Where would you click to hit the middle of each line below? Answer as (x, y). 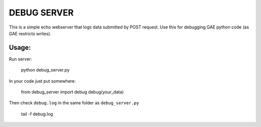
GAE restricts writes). (30, 33)
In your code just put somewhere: (42, 81)
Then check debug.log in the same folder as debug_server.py (74, 103)
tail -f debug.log (37, 114)
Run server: (21, 59)
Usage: (20, 48)
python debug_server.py (45, 70)
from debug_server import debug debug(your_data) (72, 92)
